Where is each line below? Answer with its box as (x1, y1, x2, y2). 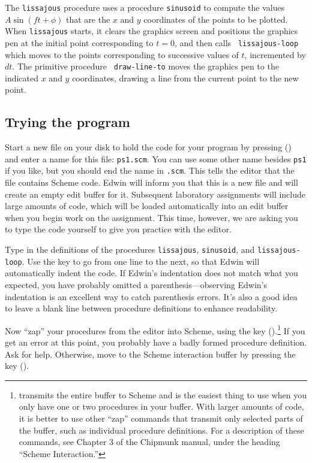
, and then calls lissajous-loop (174, 36, 299, 49)
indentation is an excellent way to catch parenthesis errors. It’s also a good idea (5, 290, 298, 302)
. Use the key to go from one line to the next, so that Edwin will (22, 255, 260, 267)
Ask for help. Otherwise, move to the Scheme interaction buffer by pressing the (5, 347, 296, 360)
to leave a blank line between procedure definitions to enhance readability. (5, 302, 278, 314)
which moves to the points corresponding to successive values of (5, 48, 239, 60)
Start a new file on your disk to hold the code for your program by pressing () (5, 141, 292, 153)
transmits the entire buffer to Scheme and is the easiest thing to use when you (19, 388, 307, 401)
